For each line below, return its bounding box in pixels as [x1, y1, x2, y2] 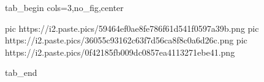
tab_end [5, 66, 37, 79]
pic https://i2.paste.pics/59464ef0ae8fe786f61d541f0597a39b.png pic [5, 21, 259, 34]
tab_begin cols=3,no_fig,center [5, 1, 124, 13]
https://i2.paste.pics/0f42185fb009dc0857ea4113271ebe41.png [5, 45, 235, 58]
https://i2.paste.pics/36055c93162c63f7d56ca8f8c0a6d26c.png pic [5, 34, 247, 47]
